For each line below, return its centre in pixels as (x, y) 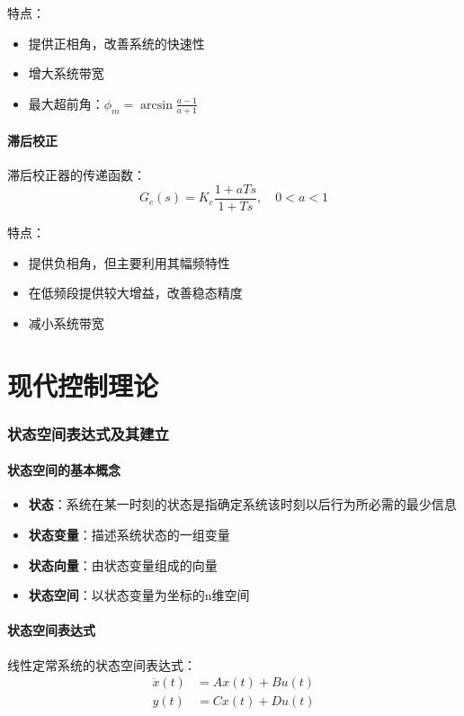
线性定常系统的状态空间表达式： (102, 664)
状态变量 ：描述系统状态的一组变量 (129, 535)
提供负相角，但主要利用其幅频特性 (129, 262)
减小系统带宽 (66, 322)
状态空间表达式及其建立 (88, 433)
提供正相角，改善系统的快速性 (116, 43)
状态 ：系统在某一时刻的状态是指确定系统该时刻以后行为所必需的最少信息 (242, 504)
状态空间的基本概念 (64, 470)
